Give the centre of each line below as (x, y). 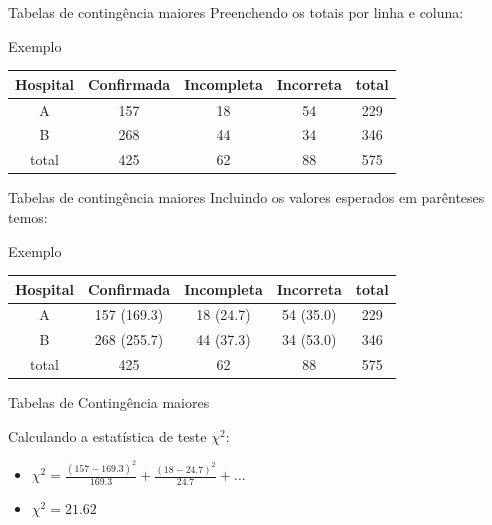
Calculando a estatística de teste (107, 435)
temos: (28, 216)
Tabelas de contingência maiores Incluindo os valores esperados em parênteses (246, 197)
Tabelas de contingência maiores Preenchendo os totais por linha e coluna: (236, 12)
